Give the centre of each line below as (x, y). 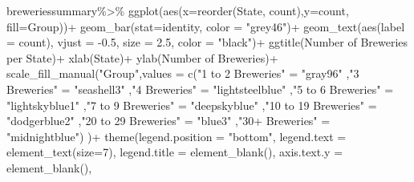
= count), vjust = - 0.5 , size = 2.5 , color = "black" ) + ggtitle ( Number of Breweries (207, 42)
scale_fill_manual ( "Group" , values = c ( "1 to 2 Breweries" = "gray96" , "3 (183, 73)
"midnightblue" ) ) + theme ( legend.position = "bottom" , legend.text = (177, 136)
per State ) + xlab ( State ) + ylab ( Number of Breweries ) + (142, 57)
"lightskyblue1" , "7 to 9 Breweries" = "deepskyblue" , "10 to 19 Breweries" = (192, 105)
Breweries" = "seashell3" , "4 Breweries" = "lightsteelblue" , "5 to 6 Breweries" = (200, 89)
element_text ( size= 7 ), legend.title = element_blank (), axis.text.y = (175, 152)
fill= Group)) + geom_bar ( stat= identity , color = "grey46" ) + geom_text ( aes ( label (206, 26)
